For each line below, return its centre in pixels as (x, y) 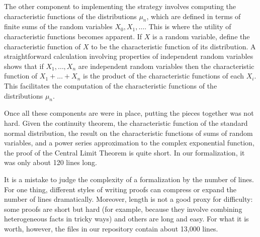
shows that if (24, 66)
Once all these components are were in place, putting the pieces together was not (129, 113)
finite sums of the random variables (58, 26)
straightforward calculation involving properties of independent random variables (129, 56)
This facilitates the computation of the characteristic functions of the (111, 85)
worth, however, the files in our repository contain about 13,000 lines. (111, 228)
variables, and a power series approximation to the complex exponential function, (129, 143)
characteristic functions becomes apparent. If (73, 36)
